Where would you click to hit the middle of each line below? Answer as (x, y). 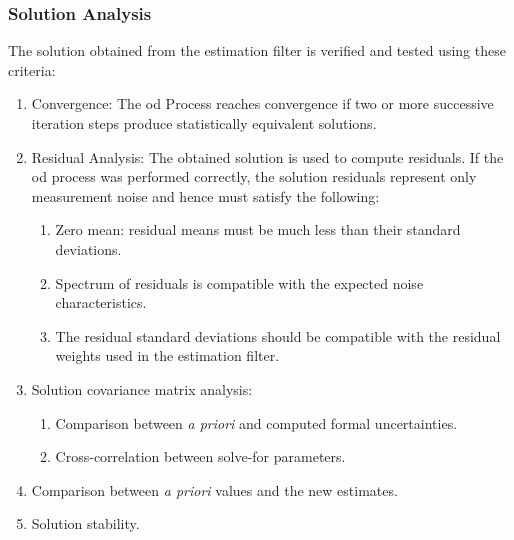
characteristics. (101, 302)
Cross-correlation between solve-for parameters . (200, 456)
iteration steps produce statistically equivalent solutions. (204, 123)
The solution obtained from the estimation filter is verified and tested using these (257, 50)
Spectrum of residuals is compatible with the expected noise (239, 282)
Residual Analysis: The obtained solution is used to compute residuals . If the (267, 156)
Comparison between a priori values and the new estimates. (214, 489)
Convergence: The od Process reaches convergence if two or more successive (262, 103)
